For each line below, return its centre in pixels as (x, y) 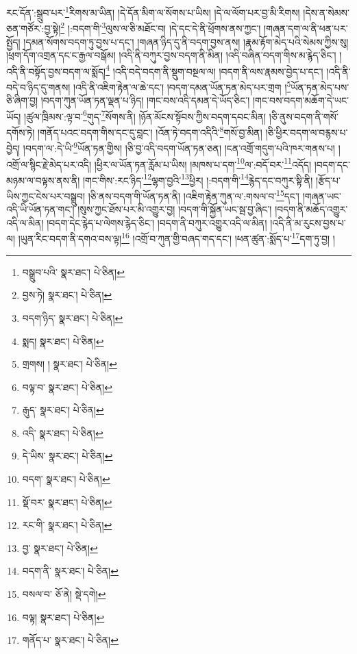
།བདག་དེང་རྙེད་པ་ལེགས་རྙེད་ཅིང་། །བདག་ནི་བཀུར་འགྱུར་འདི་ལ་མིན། (157, 222)
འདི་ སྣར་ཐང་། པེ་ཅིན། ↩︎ (63, 432)
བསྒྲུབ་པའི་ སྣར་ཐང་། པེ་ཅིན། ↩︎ (73, 272)
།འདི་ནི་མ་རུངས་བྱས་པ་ (308, 222)
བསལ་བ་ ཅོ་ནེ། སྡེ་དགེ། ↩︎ (64, 594)
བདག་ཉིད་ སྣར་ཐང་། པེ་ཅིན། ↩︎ (73, 317)
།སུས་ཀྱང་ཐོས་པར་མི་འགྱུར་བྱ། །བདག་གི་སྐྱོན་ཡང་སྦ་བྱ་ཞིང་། (175, 209)
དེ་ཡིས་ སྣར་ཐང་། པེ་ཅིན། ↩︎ (67, 456)
